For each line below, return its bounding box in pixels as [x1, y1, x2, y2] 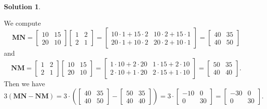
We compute [4, 17, 41, 28]
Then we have [4, 78, 45, 88]
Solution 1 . [4, 1, 41, 11]
